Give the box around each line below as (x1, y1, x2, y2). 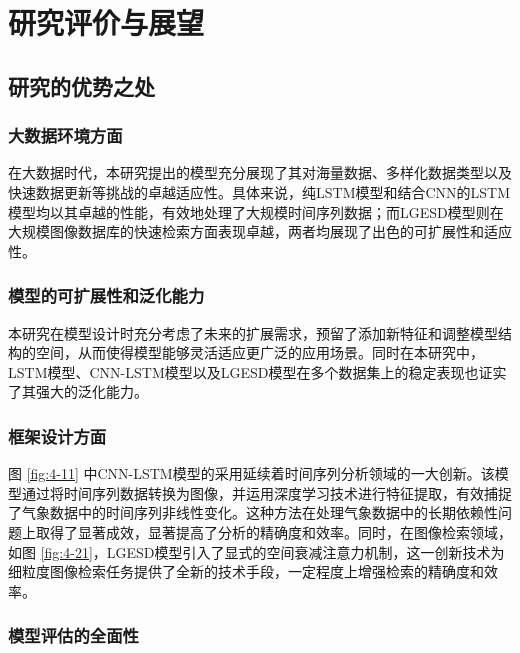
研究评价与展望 (8, 2, 205, 43)
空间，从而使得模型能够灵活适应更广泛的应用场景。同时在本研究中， (35, 342, 484, 363)
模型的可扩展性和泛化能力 (8, 283, 205, 308)
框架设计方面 (8, 423, 107, 448)
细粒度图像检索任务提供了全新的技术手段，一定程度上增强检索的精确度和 (8, 561, 484, 582)
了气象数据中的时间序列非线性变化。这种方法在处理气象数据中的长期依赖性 (8, 502, 498, 523)
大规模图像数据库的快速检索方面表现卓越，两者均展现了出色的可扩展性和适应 (8, 221, 512, 242)
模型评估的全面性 (8, 623, 139, 648)
